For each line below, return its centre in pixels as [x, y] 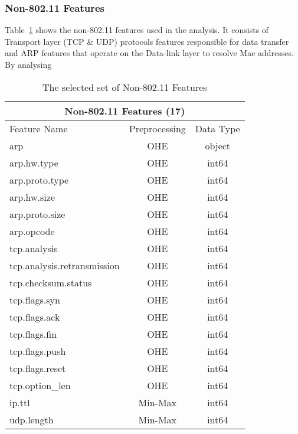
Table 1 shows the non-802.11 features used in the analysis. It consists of [137, 30]
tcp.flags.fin [33, 334]
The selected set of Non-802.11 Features [125, 87]
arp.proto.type [39, 180]
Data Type [217, 128]
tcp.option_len [40, 385]
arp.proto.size [37, 214]
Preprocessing [157, 128]
